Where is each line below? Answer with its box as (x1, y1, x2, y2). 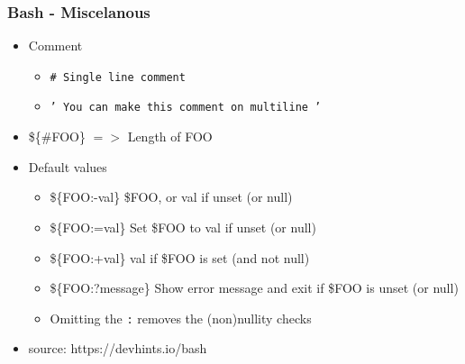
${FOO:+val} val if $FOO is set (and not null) (50, 248, 310, 267)
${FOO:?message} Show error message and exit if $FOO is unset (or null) (50, 278, 459, 297)
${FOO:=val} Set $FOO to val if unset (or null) (50, 217, 316, 236)
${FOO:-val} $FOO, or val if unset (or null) (50, 187, 293, 206)
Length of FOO (127, 127, 213, 146)
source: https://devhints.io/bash (28, 339, 207, 358)
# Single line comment (50, 70, 186, 84)
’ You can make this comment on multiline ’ (50, 101, 322, 114)
